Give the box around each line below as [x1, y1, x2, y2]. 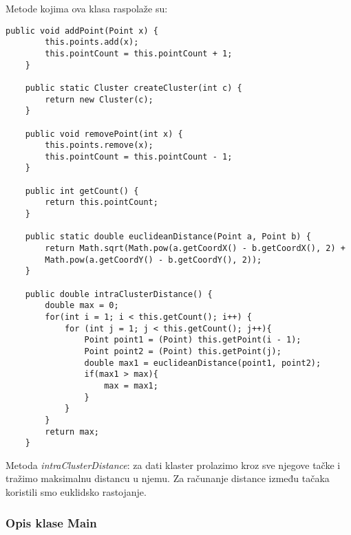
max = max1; [104, 380, 158, 391]
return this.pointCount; [45, 197, 158, 208]
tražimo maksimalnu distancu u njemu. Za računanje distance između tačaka [6, 471, 330, 485]
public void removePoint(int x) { [25, 129, 183, 139]
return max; [45, 426, 100, 437]
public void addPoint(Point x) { [6, 25, 158, 36]
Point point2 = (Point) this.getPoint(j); [84, 346, 281, 356]
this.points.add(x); [45, 37, 139, 47]
